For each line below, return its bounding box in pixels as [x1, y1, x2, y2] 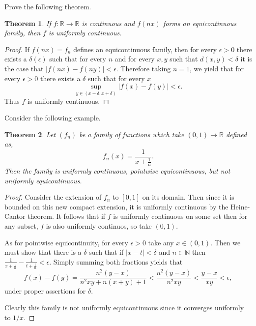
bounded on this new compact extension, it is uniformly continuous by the [4, 201, 228, 211]
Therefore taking [120, 63, 171, 73]
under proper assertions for [4, 286, 86, 296]
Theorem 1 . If [4, 18, 51, 28]
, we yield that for [189, 63, 244, 73]
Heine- [230, 201, 250, 211]
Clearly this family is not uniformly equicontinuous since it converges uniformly [4, 302, 244, 313]
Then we [214, 237, 241, 247]
